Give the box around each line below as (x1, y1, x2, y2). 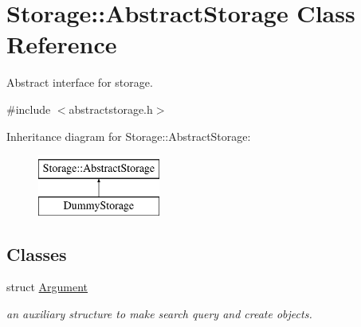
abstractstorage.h (69, 100, 153, 117)
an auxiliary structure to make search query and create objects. (6, 306, 312, 322)
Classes (6, 241, 67, 266)
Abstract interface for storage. (6, 74, 153, 91)
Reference (6, 28, 117, 60)
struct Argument (6, 278, 88, 295)
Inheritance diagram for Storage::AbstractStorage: (6, 127, 251, 144)
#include (6, 100, 51, 117)
